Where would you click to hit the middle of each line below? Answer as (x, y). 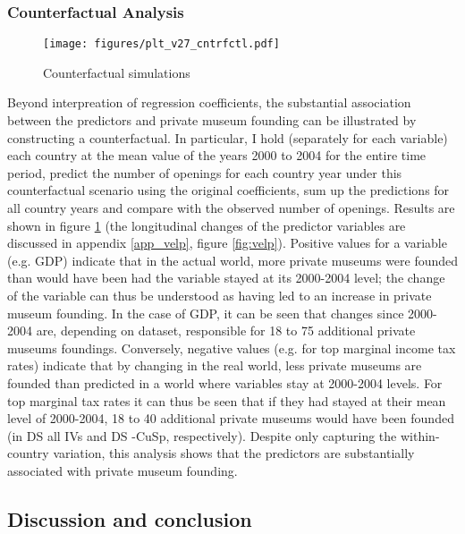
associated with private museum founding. (123, 470)
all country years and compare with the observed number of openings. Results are (231, 208)
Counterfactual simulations (117, 72)
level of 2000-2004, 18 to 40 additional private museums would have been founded (231, 418)
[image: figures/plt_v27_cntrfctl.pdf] (161, 44)
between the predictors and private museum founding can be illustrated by (212, 120)
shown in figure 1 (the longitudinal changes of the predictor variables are (207, 225)
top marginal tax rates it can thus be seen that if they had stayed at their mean (227, 400)
